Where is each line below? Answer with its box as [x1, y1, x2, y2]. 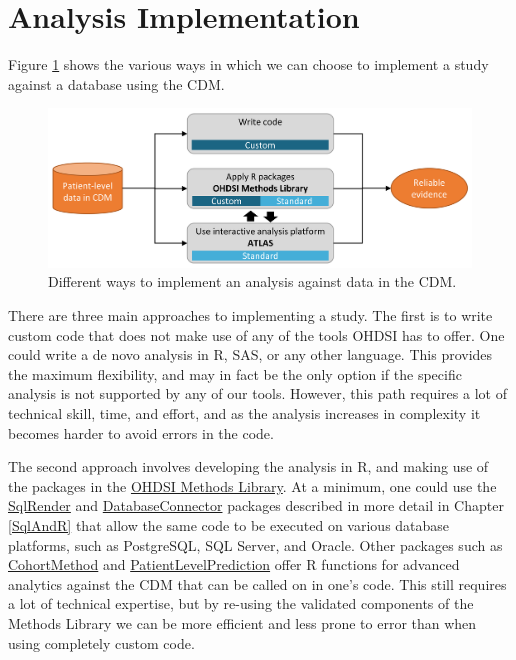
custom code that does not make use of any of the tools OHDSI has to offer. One [8, 324, 505, 345]
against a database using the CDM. [8, 73, 225, 94]
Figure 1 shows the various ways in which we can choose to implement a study [8, 54, 489, 75]
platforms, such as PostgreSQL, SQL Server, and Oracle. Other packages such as [8, 534, 503, 555]
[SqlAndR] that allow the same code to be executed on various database [8, 515, 450, 535]
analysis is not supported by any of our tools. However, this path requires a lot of [8, 383, 507, 404]
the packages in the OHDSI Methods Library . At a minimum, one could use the [8, 475, 497, 496]
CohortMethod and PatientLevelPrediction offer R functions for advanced [8, 554, 460, 575]
